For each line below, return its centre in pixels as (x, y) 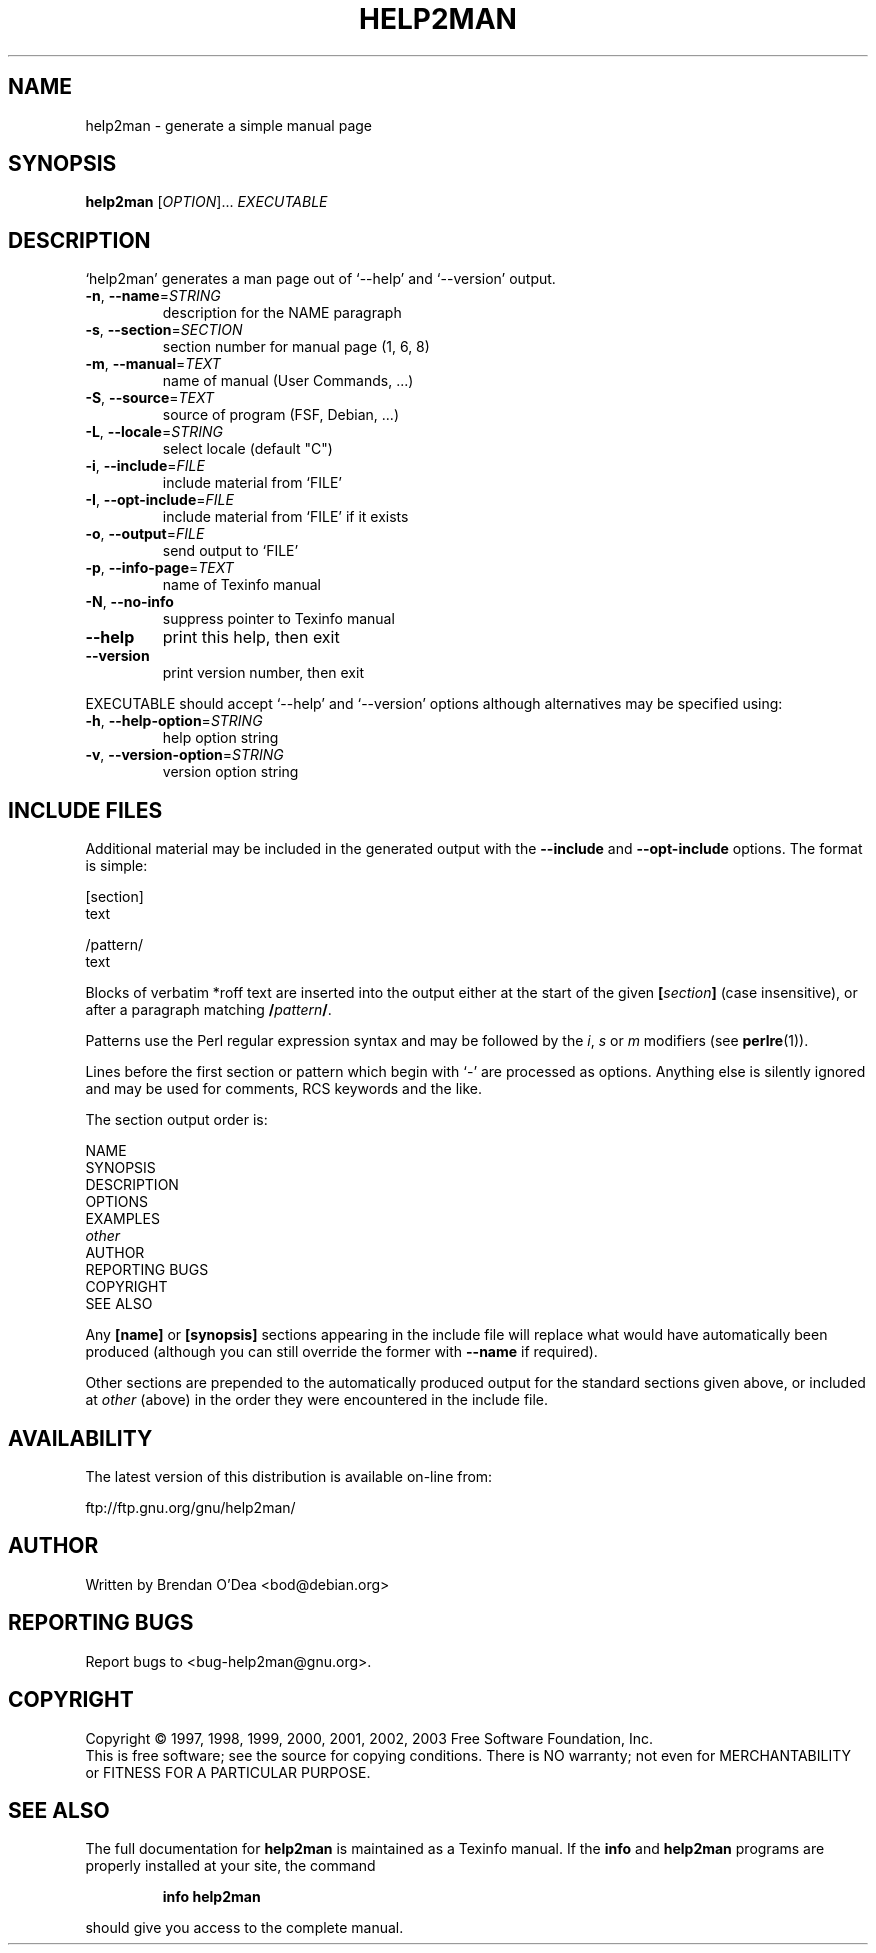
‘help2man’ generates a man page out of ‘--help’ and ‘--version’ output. (320, 279)
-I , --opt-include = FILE (159, 500)
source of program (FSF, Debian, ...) (281, 415)
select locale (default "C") (247, 449)
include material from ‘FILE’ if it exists (285, 517)
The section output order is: (176, 1120)
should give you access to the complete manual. (244, 1928)
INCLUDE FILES (85, 810)
